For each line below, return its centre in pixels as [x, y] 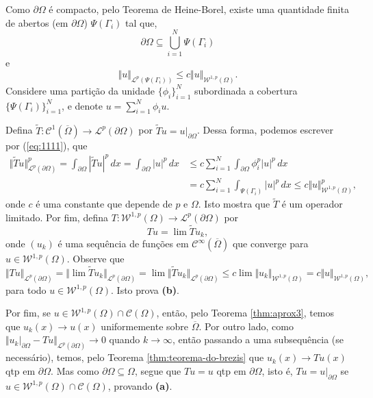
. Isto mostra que [234, 204]
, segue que [158, 370]
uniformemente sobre [145, 326]
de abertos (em [37, 22]
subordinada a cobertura [246, 90]
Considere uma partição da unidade [80, 90]
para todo [26, 289]
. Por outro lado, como [246, 326]
